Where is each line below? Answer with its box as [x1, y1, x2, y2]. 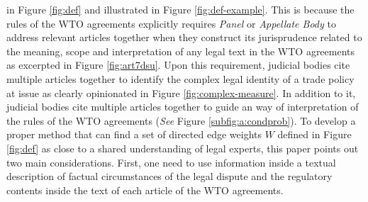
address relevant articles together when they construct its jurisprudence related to [6, 30, 362, 45]
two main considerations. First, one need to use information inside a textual [6, 155, 336, 169]
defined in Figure [277, 127, 352, 142]
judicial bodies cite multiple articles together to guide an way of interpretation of [6, 99, 359, 114]
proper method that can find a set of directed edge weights [6, 127, 262, 142]
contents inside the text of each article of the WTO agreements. [6, 182, 284, 197]
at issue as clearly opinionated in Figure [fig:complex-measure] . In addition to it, [6, 85, 356, 100]
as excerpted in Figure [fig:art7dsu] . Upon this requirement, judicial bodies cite [6, 57, 350, 72]
